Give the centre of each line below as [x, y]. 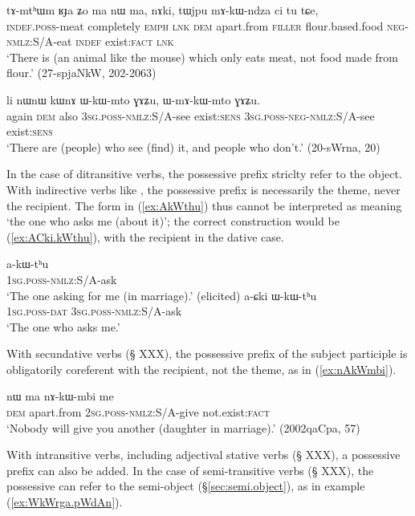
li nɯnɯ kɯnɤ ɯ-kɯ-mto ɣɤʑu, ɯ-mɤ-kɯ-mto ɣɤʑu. [133, 99]
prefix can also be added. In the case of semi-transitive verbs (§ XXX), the [190, 470]
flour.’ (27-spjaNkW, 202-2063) [81, 73]
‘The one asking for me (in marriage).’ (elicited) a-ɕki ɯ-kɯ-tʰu [162, 295]
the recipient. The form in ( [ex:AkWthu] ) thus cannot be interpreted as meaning [204, 205]
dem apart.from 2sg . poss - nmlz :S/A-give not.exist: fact [138, 412]
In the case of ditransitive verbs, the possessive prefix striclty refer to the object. [204, 174]
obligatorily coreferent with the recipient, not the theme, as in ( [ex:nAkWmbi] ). [201, 369]
